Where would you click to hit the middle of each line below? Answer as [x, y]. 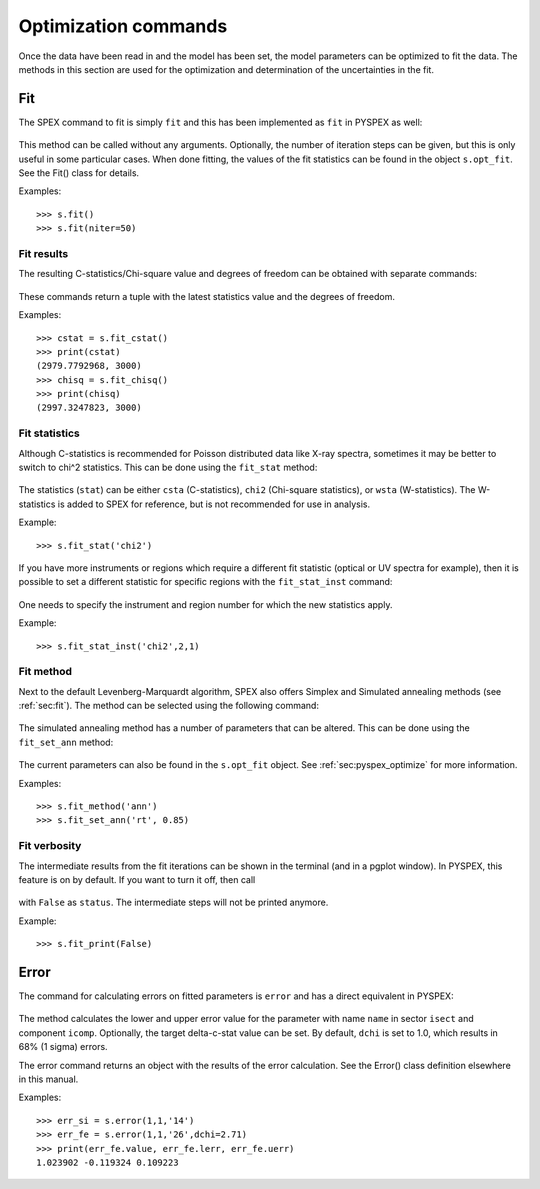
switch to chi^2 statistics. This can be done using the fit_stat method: [168, 467]
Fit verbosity [50, 846]
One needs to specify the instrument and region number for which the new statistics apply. [205, 604]
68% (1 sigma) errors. [63, 1047]
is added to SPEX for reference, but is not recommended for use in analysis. [213, 504]
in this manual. [48, 1079]
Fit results [43, 253]
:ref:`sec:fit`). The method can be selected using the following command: [169, 706]
